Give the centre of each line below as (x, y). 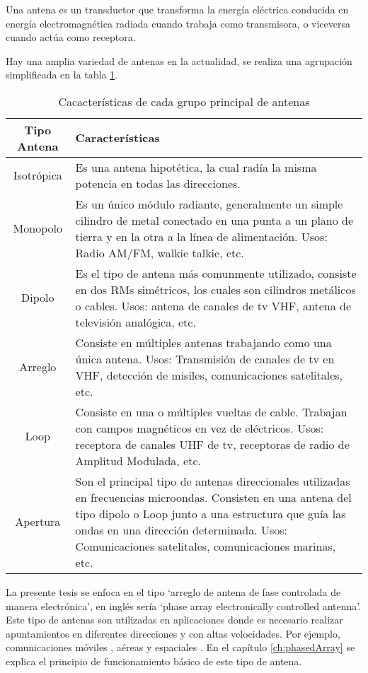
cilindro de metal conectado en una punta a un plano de (214, 220)
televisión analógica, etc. (136, 322)
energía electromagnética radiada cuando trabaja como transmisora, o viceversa (178, 23)
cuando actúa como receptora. (71, 37)
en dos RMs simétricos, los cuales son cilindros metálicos (215, 289)
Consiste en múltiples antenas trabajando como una (203, 342)
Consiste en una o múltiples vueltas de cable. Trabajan (211, 411)
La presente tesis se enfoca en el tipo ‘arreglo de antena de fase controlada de (173, 591)
